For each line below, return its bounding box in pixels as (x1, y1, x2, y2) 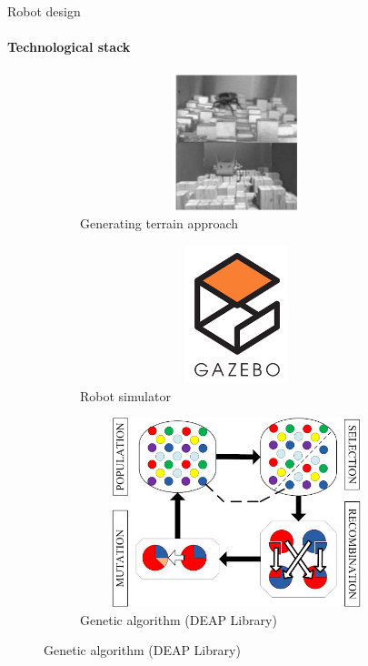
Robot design (7, 2, 81, 20)
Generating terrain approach (80, 214, 239, 233)
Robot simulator (80, 386, 171, 405)
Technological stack (7, 37, 131, 56)
